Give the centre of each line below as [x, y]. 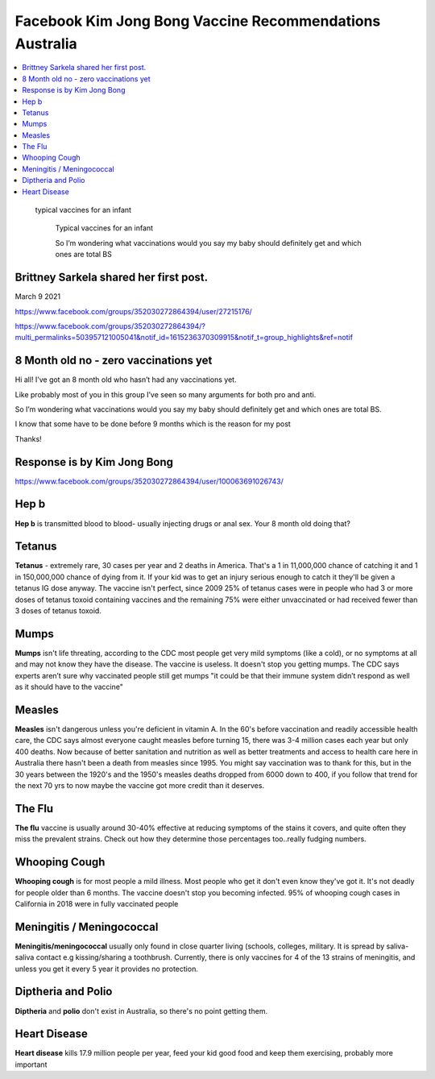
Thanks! [28, 438]
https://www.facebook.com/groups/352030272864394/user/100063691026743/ [149, 481]
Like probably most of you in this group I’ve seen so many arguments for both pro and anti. [166, 394]
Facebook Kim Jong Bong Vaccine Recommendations [198, 21]
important [31, 1064]
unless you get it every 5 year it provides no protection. [107, 969]
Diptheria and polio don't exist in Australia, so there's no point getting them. [141, 1011]
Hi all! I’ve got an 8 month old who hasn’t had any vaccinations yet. [126, 380]
